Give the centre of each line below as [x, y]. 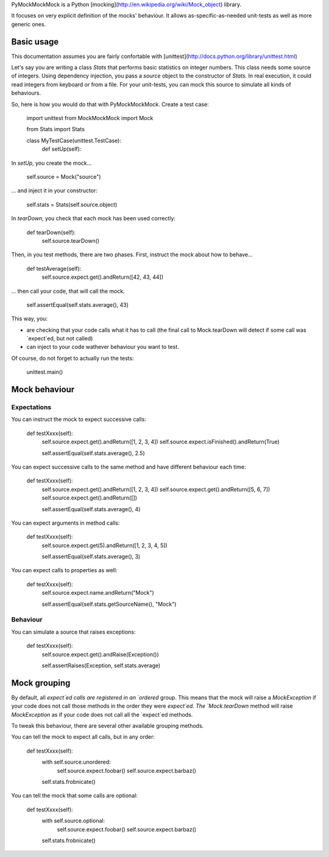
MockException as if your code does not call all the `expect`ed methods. [102, 714]
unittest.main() [45, 372]
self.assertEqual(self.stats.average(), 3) [91, 557]
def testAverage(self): [54, 268]
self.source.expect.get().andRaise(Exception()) [101, 654]
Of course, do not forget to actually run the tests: [73, 358]
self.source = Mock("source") [64, 176]
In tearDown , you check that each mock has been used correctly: [94, 218]
